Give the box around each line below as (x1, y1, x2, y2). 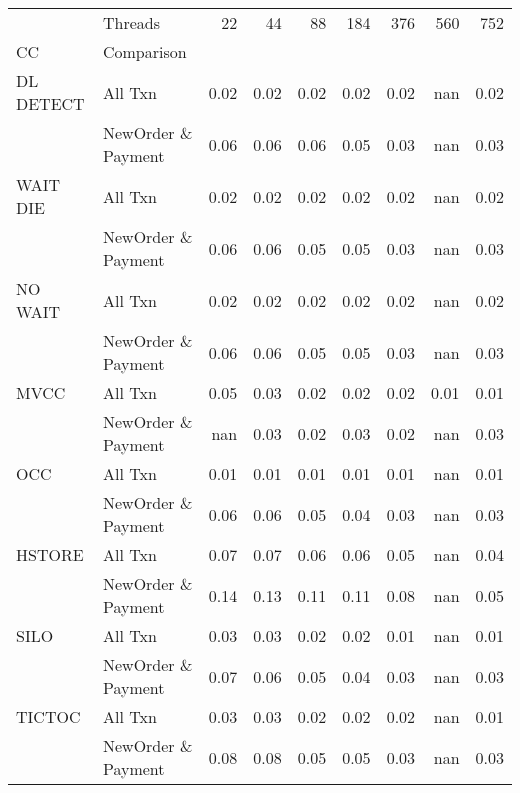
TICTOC (16, 705, 81, 728)
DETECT (16, 92, 85, 115)
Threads (102, 11, 161, 34)
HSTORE (16, 543, 84, 566)
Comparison (102, 40, 187, 63)
